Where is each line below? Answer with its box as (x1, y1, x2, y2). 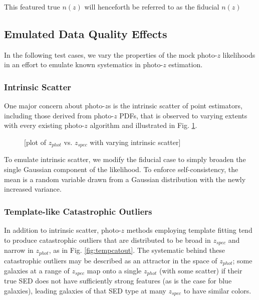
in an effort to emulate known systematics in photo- (4, 59, 163, 70)
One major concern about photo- (4, 100, 105, 111)
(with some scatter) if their (159, 265, 242, 275)
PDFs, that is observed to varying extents (119, 110, 247, 120)
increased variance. (4, 184, 62, 194)
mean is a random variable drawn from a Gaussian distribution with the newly (4, 174, 246, 184)
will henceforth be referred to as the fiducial (84, 2, 219, 12)
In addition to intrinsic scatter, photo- (4, 225, 121, 235)
